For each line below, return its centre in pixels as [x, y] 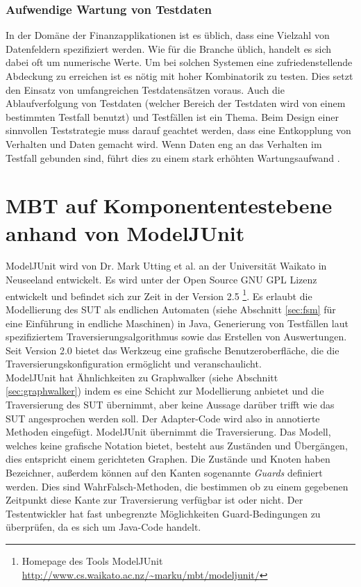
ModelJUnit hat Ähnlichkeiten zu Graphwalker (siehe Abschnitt [142, 377]
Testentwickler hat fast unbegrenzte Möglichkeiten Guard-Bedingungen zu [163, 513]
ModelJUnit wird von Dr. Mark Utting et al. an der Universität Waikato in [166, 266]
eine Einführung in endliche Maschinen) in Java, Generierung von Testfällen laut [177, 323]
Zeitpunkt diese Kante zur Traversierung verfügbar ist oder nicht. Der [154, 500]
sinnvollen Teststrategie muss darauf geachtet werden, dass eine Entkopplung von [178, 130]
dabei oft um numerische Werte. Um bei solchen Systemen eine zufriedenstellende [179, 62]
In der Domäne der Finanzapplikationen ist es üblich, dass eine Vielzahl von [168, 35]
